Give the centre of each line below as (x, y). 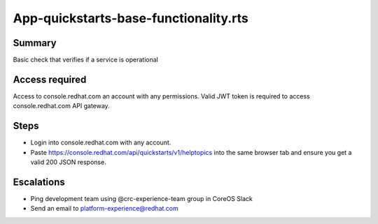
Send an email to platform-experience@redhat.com (104, 209)
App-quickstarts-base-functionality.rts (131, 18)
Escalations (39, 182)
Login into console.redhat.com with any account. (101, 142)
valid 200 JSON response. (68, 162)
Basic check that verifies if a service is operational (86, 60)
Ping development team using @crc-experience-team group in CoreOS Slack (142, 198)
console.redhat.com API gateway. (61, 106)
